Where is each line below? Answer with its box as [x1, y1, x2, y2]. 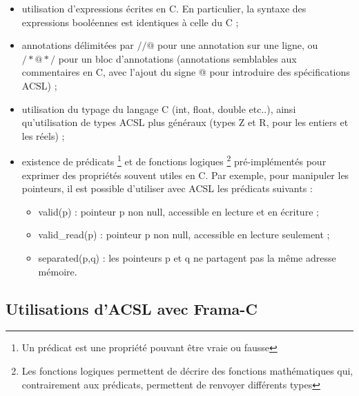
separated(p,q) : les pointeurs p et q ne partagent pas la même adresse [38, 250, 336, 264]
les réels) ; [21, 128, 65, 143]
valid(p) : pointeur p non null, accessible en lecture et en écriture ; [38, 204, 319, 218]
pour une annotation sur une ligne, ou [157, 38, 318, 52]
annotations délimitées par [21, 38, 134, 52]
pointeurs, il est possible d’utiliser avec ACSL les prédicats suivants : [21, 181, 313, 196]
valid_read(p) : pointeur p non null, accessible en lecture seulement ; [38, 227, 330, 242]
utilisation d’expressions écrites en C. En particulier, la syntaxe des [21, 1, 307, 15]
